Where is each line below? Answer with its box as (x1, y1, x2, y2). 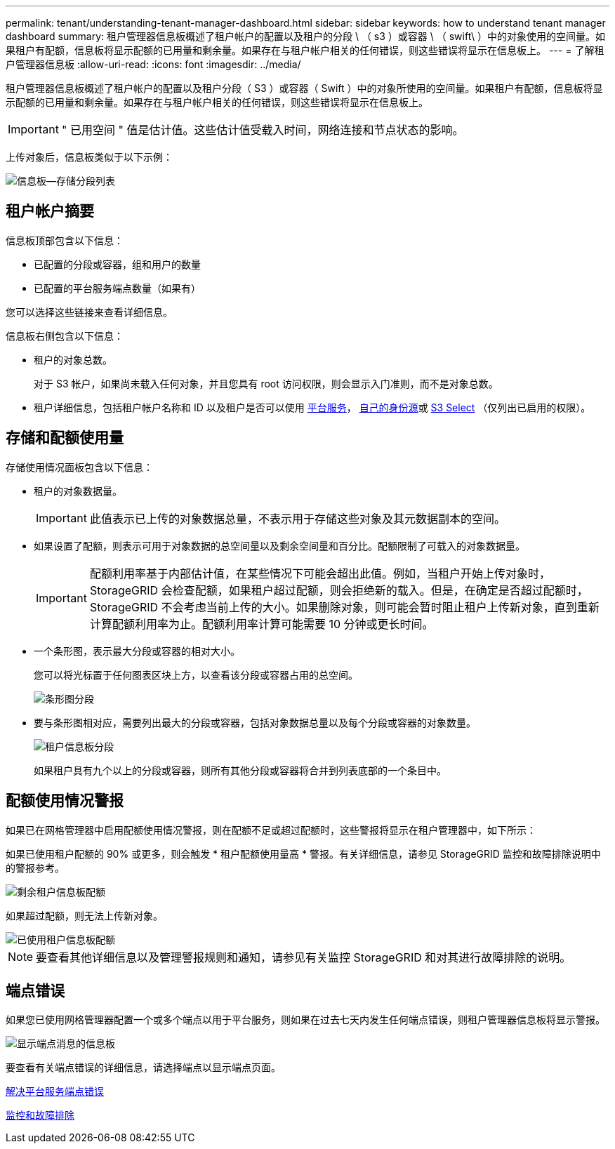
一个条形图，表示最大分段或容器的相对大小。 (34, 644, 240, 657)
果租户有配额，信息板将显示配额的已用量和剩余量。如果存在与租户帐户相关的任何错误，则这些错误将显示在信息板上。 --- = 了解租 (6, 44, 604, 56)
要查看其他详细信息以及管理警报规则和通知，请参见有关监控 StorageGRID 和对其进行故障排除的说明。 (36, 950, 571, 964)
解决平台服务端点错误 (6, 1085, 104, 1098)
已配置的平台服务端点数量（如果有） (34, 281, 201, 294)
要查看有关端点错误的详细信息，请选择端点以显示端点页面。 (6, 1061, 281, 1074)
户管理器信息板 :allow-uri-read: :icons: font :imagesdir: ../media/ (6, 58, 301, 70)
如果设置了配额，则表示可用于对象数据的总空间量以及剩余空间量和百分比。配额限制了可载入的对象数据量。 (34, 539, 525, 552)
